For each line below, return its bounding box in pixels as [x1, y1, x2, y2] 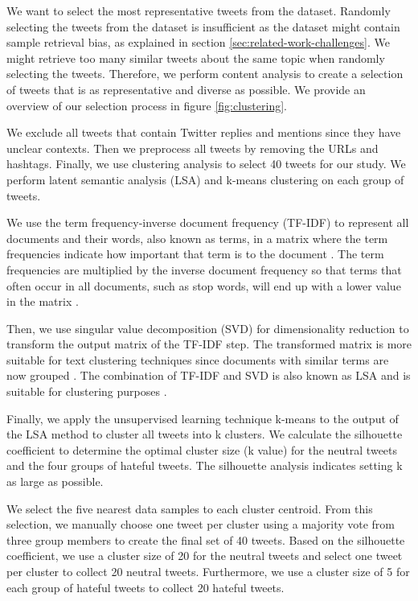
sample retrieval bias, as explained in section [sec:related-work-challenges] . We [6, 34, 390, 51]
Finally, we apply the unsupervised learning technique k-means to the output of [6, 410, 399, 426]
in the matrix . [6, 293, 79, 310]
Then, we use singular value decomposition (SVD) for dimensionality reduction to [6, 319, 409, 336]
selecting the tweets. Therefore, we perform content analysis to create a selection [6, 65, 404, 82]
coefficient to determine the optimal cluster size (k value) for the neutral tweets [6, 441, 398, 458]
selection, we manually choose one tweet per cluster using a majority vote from [6, 516, 395, 533]
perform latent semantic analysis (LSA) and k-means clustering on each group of [6, 171, 404, 187]
